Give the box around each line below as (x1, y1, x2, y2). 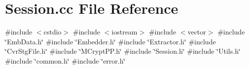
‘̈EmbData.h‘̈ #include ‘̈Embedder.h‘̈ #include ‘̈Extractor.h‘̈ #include (5, 36, 216, 46)
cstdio (43, 27, 62, 37)
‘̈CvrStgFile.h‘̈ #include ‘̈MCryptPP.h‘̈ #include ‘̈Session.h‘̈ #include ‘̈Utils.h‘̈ (5, 46, 241, 56)
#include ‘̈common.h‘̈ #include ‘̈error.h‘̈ (5, 55, 126, 66)
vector (187, 27, 206, 37)
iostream (111, 27, 138, 37)
